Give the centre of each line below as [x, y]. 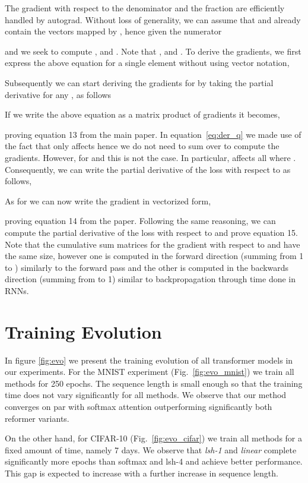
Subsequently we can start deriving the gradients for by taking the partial [139, 82]
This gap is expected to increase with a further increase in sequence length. [142, 473]
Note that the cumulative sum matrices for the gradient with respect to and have [153, 244]
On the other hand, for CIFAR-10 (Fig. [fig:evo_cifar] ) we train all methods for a [154, 438]
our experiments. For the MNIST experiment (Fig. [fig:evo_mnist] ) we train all [150, 372]
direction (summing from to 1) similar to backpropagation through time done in [150, 279]
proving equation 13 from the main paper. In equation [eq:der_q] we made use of [153, 134]
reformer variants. [37, 418]
